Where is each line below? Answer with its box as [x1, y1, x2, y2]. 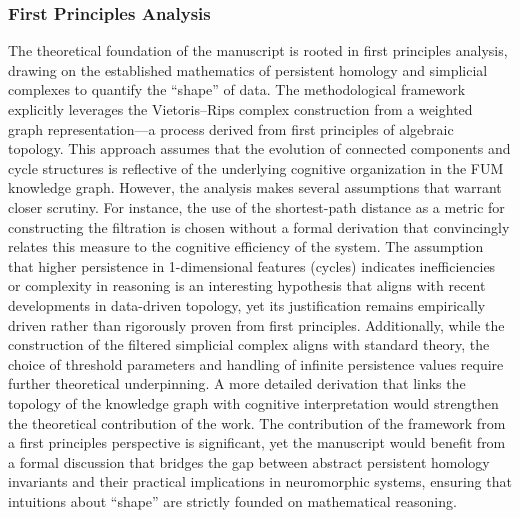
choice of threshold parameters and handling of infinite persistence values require [8, 353, 504, 374]
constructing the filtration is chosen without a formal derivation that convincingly [8, 216, 510, 237]
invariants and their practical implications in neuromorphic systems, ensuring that [8, 471, 512, 492]
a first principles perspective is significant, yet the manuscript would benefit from [8, 432, 506, 453]
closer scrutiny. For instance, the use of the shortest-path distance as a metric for [8, 196, 505, 217]
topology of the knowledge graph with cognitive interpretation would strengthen [8, 392, 499, 413]
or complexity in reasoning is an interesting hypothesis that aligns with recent [8, 275, 486, 296]
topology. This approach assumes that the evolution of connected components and [8, 138, 511, 159]
